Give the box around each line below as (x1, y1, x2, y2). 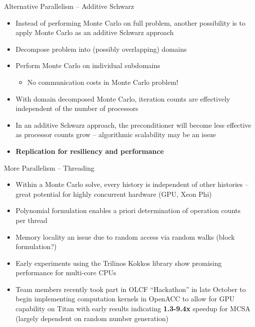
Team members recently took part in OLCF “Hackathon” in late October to (15, 284, 246, 294)
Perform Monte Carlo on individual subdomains (15, 60, 160, 71)
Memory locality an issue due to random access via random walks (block (15, 231, 235, 242)
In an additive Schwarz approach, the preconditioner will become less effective (15, 119, 252, 130)
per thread (15, 215, 48, 225)
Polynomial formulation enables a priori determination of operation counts (15, 205, 241, 216)
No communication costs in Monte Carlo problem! (27, 76, 179, 87)
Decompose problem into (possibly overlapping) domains (15, 43, 187, 54)
